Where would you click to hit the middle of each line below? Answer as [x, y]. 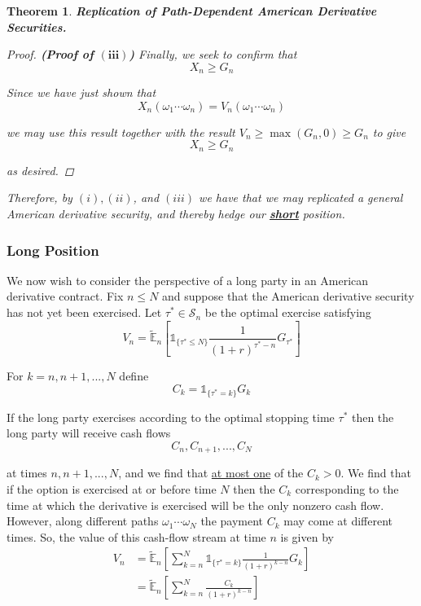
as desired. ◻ [40, 170]
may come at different [338, 521]
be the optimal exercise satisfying [288, 312]
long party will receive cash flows [89, 433]
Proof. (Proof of [50, 54]
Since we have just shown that [81, 92]
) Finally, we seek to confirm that [213, 54]
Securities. [37, 26]
